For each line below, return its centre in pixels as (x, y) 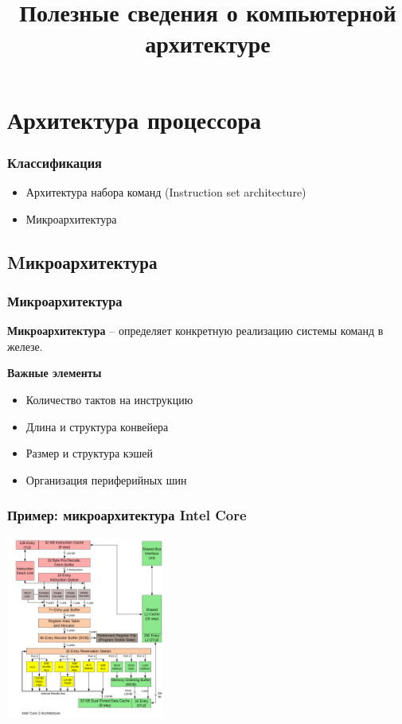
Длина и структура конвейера (97, 426)
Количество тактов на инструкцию (109, 399)
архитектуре (208, 43)
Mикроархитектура (82, 261)
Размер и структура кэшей (89, 453)
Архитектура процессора (134, 119)
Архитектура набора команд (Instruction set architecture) (166, 191)
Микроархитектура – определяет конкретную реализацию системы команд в (195, 331)
